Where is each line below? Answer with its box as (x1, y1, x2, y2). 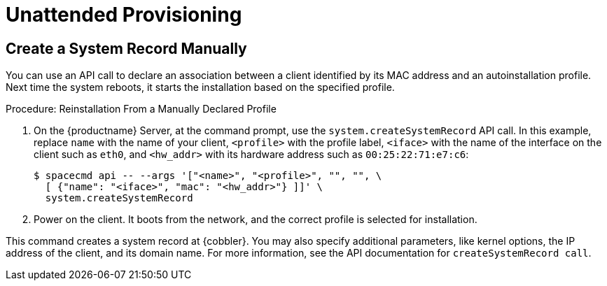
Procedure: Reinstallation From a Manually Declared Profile (6, 103, 277, 115)
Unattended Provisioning (6, 3, 242, 27)
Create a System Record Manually (6, 39, 247, 57)
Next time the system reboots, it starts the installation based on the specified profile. (6, 81, 395, 94)
